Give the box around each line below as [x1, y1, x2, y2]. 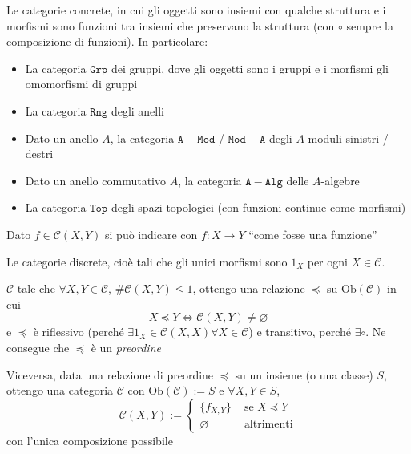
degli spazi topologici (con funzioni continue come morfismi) [111, 199, 406, 216]
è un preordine [91, 338, 161, 355]
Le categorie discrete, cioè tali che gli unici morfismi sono [6, 253, 288, 270]
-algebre [320, 172, 360, 188]
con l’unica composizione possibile [6, 432, 173, 448]
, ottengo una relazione [192, 280, 305, 297]
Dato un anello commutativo [25, 172, 166, 188]
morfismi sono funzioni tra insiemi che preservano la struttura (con [6, 17, 335, 34]
